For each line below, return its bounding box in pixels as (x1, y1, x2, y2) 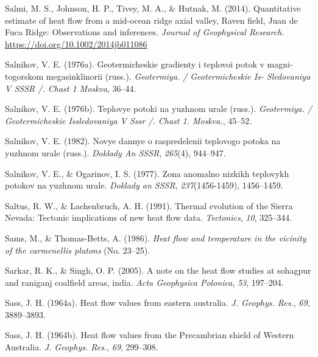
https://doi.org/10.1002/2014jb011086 (5, 37, 147, 50)
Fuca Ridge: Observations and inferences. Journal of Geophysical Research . (5, 26, 284, 38)
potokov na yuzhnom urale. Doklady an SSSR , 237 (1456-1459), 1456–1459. (5, 179, 283, 192)
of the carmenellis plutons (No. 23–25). (5, 243, 150, 256)
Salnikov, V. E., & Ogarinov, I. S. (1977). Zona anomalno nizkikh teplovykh (5, 167, 289, 179)
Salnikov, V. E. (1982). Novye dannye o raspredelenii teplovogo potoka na (5, 134, 281, 147)
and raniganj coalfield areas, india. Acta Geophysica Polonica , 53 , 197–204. (5, 276, 284, 288)
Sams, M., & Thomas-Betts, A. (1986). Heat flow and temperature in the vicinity (5, 231, 306, 244)
